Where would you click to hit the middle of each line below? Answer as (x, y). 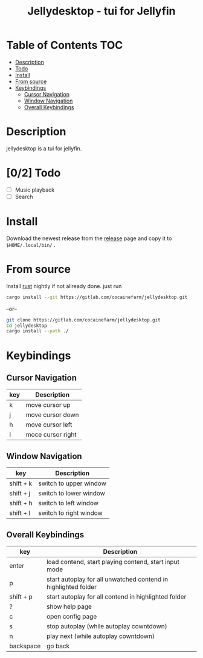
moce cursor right (51, 435)
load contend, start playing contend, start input (113, 562)
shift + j (20, 494)
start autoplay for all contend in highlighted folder (116, 597)
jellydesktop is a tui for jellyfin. (44, 148)
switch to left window (68, 503)
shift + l (20, 513)
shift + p (21, 597)
